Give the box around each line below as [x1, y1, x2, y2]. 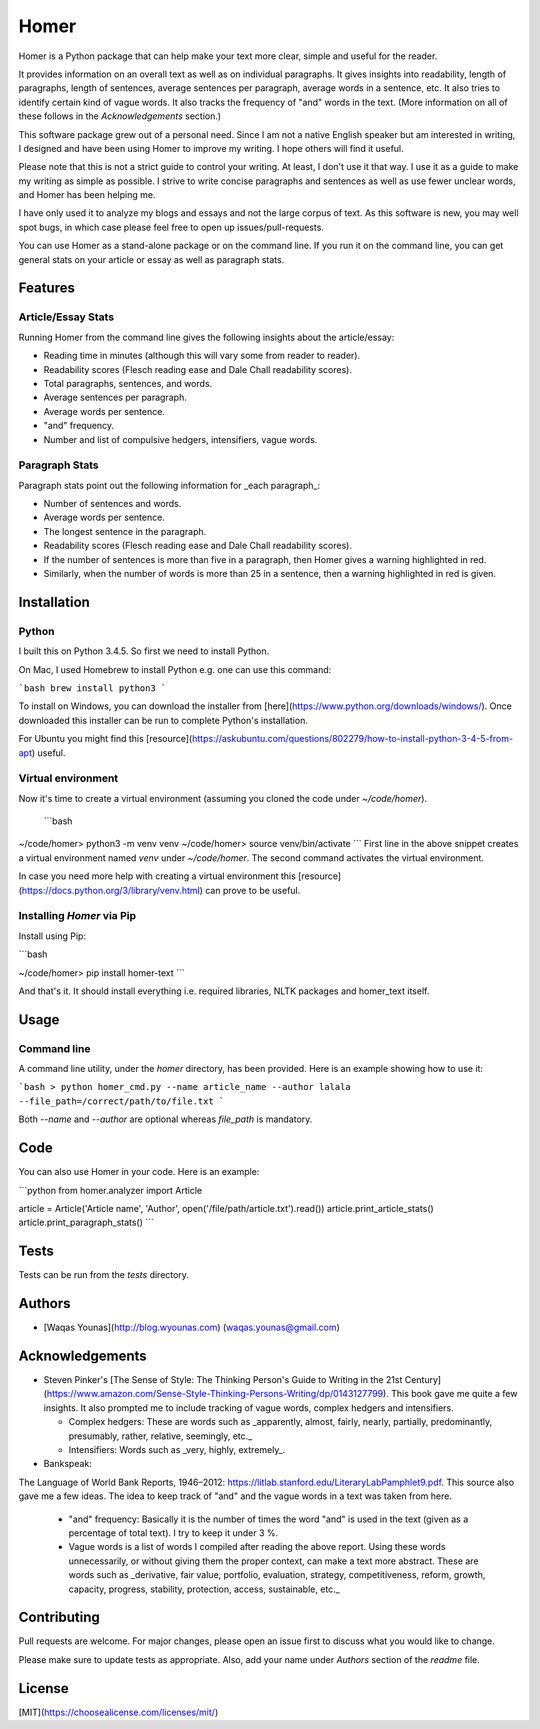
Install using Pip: [18, 930, 87, 942]
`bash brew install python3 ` [18, 682, 167, 694]
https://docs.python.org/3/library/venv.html [21, 884, 200, 896]
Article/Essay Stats [18, 310, 115, 324]
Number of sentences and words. [43, 498, 182, 510]
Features [18, 280, 75, 297]
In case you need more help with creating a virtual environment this [18, 870, 297, 882]
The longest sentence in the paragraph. [43, 525, 207, 537]
